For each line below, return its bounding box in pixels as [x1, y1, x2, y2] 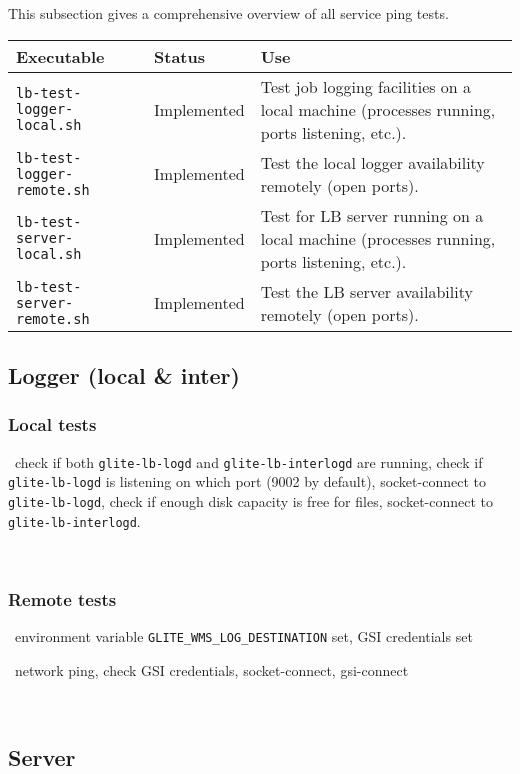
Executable [16, 44, 105, 68]
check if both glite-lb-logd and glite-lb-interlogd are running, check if [14, 451, 483, 472]
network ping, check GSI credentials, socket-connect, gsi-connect [14, 659, 409, 680]
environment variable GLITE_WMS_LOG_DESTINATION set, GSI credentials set [14, 626, 473, 647]
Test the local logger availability [260, 150, 485, 174]
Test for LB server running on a [260, 203, 484, 227]
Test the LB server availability [260, 279, 473, 303]
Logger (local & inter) [8, 359, 240, 390]
